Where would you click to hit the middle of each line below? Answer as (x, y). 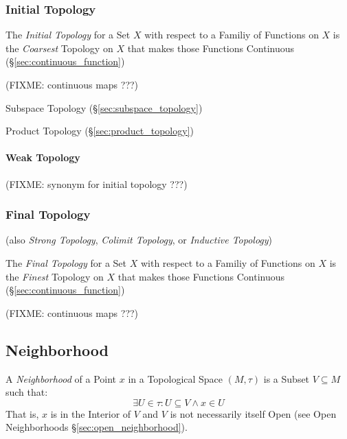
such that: (27, 392)
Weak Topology (43, 157)
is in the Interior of (91, 413)
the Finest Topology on (55, 276)
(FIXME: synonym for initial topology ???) (97, 183)
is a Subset (287, 378)
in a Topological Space (176, 378)
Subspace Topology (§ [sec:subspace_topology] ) (104, 107)
